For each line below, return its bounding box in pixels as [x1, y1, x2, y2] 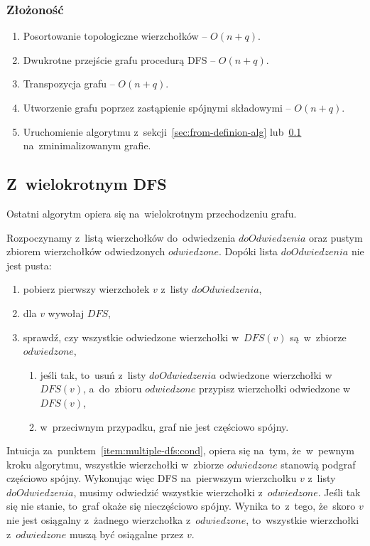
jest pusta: [6, 257, 52, 272]
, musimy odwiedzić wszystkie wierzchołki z [73, 484, 263, 499]
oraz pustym [309, 230, 363, 245]
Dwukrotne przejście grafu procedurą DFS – [23, 52, 216, 67]
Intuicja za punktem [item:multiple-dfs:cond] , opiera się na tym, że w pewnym [6, 443, 354, 458]
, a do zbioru [83, 381, 142, 396]
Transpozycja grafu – [23, 76, 115, 91]
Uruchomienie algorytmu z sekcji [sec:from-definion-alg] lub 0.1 [23, 124, 302, 139]
